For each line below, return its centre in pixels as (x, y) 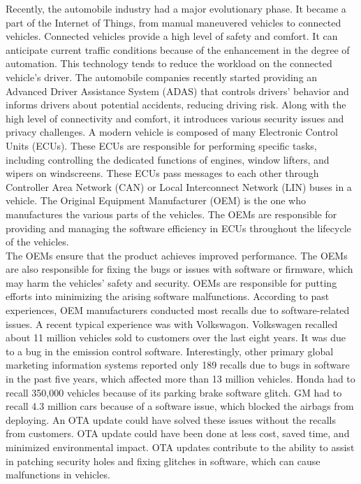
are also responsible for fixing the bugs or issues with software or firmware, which (179, 269)
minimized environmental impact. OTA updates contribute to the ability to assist (180, 447)
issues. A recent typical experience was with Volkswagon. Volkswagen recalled (172, 323)
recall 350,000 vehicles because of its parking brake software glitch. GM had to (174, 392)
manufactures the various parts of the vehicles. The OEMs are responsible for (171, 214)
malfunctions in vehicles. (58, 475)
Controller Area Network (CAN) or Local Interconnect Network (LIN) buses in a (179, 186)
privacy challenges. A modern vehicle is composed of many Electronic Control (172, 132)
